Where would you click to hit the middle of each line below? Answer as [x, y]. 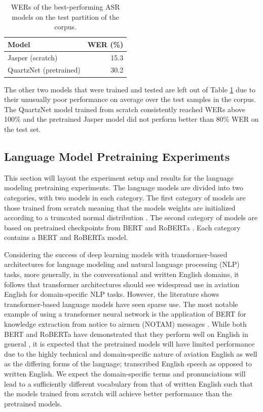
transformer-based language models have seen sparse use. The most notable [121, 304]
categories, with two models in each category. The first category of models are [125, 197]
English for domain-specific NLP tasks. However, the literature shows [112, 294]
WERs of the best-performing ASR [65, 7]
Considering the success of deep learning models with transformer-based [116, 254]
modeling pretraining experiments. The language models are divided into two [124, 187]
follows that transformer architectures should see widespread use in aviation [122, 284]
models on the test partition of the [65, 16]
